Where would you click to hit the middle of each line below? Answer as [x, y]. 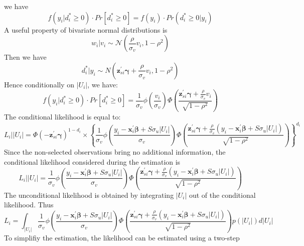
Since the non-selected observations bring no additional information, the [115, 151]
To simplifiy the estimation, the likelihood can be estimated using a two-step [122, 238]
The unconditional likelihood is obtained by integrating [89, 195]
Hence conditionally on [39, 84]
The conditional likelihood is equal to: [62, 116]
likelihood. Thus [29, 205]
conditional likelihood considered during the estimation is [92, 161]
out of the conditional [222, 195]
